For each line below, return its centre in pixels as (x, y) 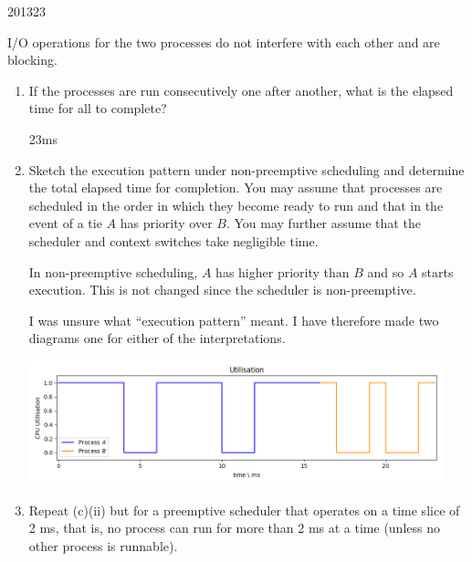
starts (438, 271)
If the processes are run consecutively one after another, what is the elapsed (241, 90)
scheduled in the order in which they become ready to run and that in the (236, 205)
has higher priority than (283, 271)
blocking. (32, 60)
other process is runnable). (103, 545)
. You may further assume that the (323, 223)
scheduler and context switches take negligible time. (173, 240)
